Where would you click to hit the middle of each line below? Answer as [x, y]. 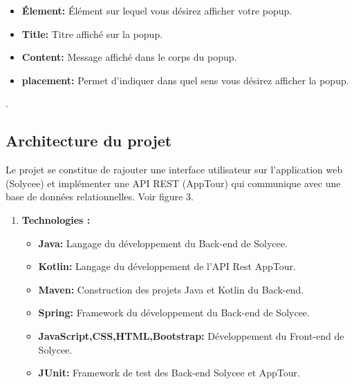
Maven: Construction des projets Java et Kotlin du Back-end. [171, 289]
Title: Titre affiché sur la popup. [92, 33]
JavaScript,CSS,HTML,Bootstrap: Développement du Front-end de [191, 335]
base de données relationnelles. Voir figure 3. [100, 196]
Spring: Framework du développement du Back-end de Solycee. [174, 313]
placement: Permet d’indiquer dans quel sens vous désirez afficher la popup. [185, 80]
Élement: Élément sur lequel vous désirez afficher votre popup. [157, 10]
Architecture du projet [89, 141]
